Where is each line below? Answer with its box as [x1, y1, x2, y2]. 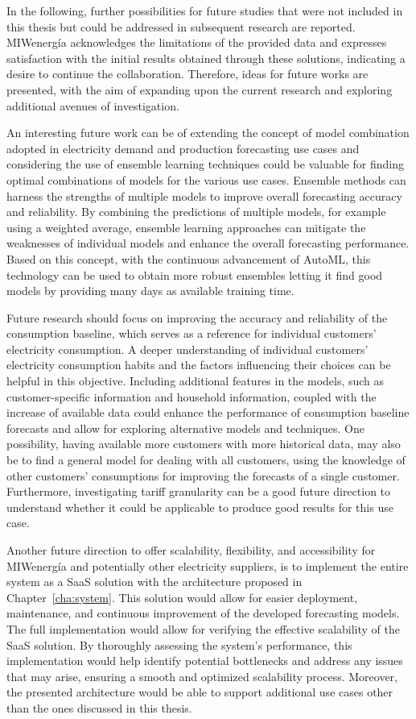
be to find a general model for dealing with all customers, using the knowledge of [6, 451, 406, 468]
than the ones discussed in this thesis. [6, 699, 192, 716]
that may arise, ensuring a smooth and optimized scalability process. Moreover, [6, 667, 397, 684]
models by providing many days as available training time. [6, 282, 294, 299]
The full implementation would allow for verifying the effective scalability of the [6, 620, 400, 637]
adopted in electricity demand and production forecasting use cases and [6, 139, 360, 156]
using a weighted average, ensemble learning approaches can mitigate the [6, 218, 366, 235]
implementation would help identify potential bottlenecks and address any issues [6, 652, 403, 669]
